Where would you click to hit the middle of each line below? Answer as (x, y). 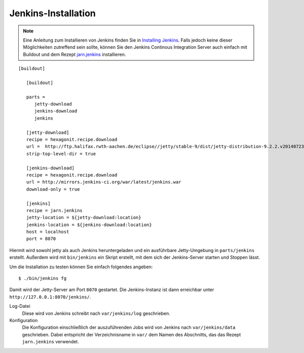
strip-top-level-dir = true (61, 154)
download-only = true (53, 189)
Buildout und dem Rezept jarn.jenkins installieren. (74, 54)
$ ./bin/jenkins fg (43, 278)
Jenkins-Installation (53, 13)
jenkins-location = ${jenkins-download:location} (89, 225)
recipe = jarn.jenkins (54, 210)
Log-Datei (20, 306)
